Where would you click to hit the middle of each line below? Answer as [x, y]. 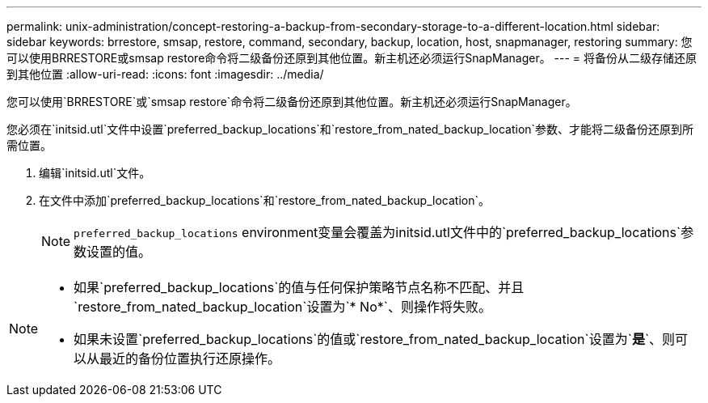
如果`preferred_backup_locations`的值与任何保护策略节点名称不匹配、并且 [299, 287]
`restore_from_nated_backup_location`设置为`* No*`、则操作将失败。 [282, 307]
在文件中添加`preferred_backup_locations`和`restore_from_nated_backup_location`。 [264, 200]
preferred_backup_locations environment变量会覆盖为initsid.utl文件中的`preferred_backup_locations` [377, 232]
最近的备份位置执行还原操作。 [190, 358]
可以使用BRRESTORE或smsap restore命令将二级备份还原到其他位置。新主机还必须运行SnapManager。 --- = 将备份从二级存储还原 [352, 58]
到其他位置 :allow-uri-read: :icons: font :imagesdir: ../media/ [165, 74]
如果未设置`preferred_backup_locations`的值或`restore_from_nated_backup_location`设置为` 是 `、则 [375, 339]
